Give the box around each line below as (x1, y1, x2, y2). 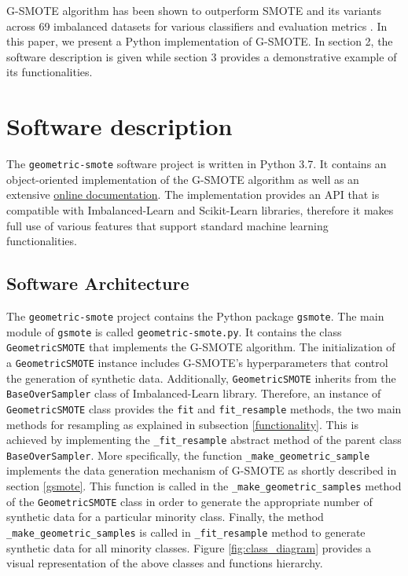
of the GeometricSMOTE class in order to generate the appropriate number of (6, 493, 373, 509)
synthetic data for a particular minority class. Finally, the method (6, 508, 324, 525)
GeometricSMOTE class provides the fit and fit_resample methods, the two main (6, 400, 402, 416)
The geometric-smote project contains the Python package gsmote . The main (6, 307, 384, 324)
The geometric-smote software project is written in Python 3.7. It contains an (6, 156, 387, 172)
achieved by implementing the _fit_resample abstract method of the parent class (6, 431, 402, 448)
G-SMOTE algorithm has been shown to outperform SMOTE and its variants (6, 2, 381, 18)
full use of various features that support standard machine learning (6, 217, 329, 233)
